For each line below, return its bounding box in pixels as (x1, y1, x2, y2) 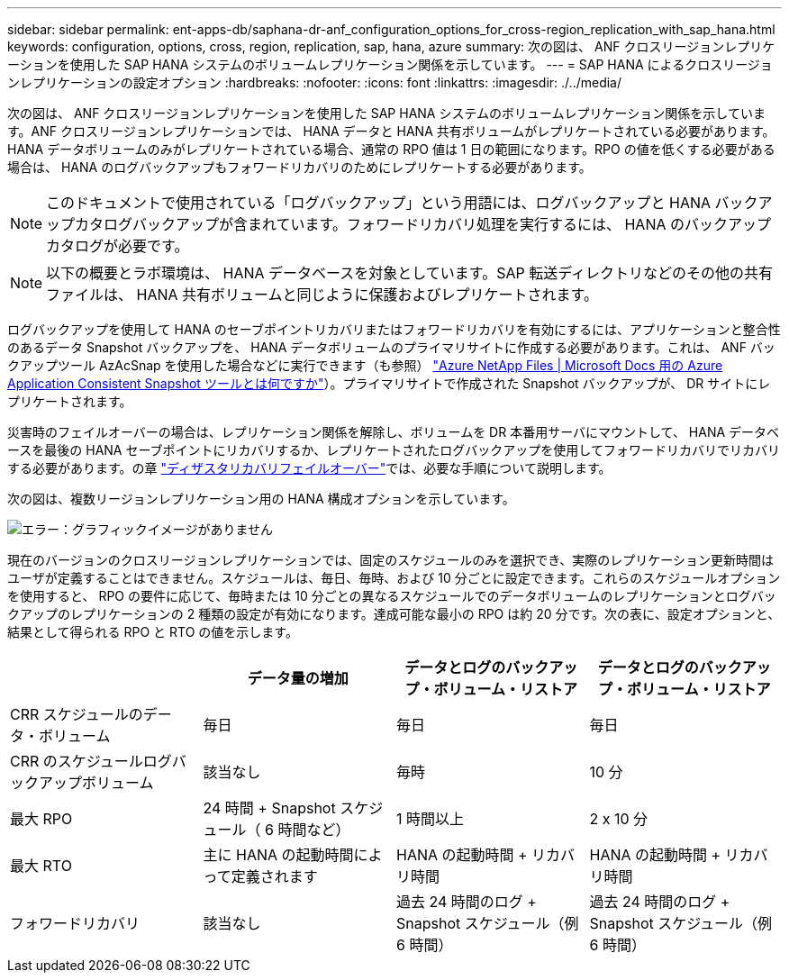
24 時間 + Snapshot (203, 799, 336, 817)
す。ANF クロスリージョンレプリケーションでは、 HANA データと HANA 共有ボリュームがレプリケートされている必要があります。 (7, 123, 775, 139)
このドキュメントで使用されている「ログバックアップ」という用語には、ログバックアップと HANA (46, 194, 712, 212)
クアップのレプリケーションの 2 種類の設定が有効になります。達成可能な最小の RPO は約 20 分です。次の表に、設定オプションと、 (7, 606, 781, 622)
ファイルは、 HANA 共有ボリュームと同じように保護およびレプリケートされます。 (46, 286, 599, 304)
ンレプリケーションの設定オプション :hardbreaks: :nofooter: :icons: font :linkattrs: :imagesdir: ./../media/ (7, 75, 622, 90)
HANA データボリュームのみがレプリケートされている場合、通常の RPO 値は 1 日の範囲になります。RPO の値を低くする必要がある (7, 141, 775, 157)
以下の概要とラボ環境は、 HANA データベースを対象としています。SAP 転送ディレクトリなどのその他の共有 (46, 264, 774, 282)
